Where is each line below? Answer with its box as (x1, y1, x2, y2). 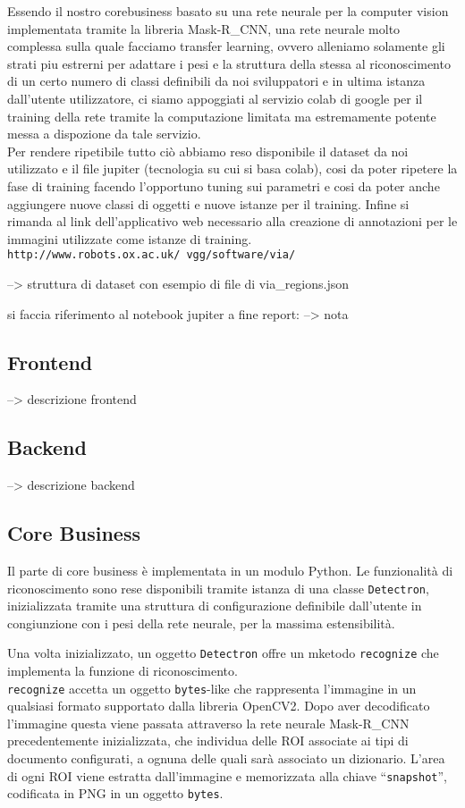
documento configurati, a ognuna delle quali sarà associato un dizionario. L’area (7, 749, 445, 768)
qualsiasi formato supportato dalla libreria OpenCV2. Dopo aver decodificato (7, 696, 430, 715)
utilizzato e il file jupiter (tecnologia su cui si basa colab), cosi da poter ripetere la (7, 159, 458, 178)
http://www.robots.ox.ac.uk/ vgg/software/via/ (7, 248, 296, 262)
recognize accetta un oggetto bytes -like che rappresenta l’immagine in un (7, 678, 417, 697)
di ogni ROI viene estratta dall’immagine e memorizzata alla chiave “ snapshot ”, (7, 766, 447, 785)
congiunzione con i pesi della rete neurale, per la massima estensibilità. (7, 613, 395, 632)
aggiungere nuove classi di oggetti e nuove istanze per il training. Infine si (7, 194, 410, 213)
